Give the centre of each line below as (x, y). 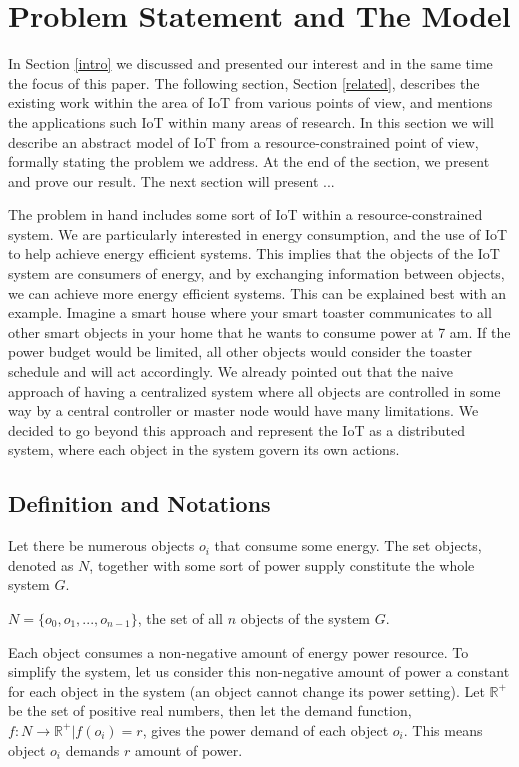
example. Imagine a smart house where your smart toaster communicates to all (250, 312)
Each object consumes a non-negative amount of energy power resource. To (238, 651)
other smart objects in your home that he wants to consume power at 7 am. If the (259, 331)
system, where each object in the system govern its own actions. (204, 449)
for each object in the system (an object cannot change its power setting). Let (246, 690)
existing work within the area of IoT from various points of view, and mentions (250, 102)
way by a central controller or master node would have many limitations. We (243, 410)
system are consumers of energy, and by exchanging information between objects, (256, 273)
